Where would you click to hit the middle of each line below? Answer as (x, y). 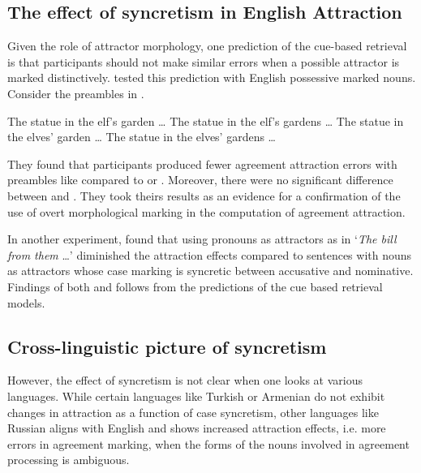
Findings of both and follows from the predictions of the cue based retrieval (195, 286)
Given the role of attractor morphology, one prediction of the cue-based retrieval (207, 46)
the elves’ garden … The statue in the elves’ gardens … (142, 137)
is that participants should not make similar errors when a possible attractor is (204, 61)
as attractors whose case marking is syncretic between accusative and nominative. (210, 271)
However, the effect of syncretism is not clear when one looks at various (185, 380)
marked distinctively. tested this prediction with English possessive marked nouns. (212, 77)
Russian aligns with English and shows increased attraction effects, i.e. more (197, 428)
